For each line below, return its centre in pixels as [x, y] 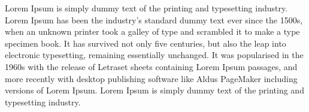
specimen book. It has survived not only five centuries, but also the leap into [146, 43]
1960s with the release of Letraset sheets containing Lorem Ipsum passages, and [151, 66]
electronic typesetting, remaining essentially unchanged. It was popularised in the [154, 55]
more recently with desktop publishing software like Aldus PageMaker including [151, 78]
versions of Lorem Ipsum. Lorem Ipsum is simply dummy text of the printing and [154, 90]
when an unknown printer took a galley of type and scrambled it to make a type [152, 31]
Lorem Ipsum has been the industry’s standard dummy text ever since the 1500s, [154, 19]
